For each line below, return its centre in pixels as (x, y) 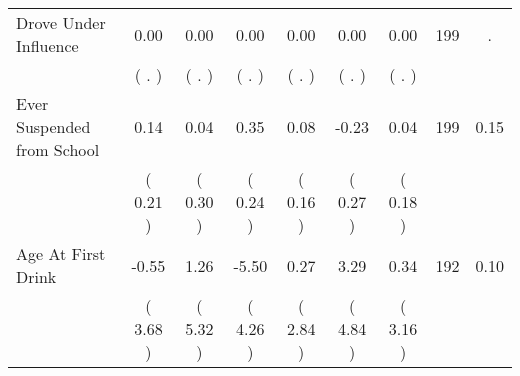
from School (58, 149)
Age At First (61, 253)
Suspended (53, 126)
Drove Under (61, 22)
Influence (47, 45)
